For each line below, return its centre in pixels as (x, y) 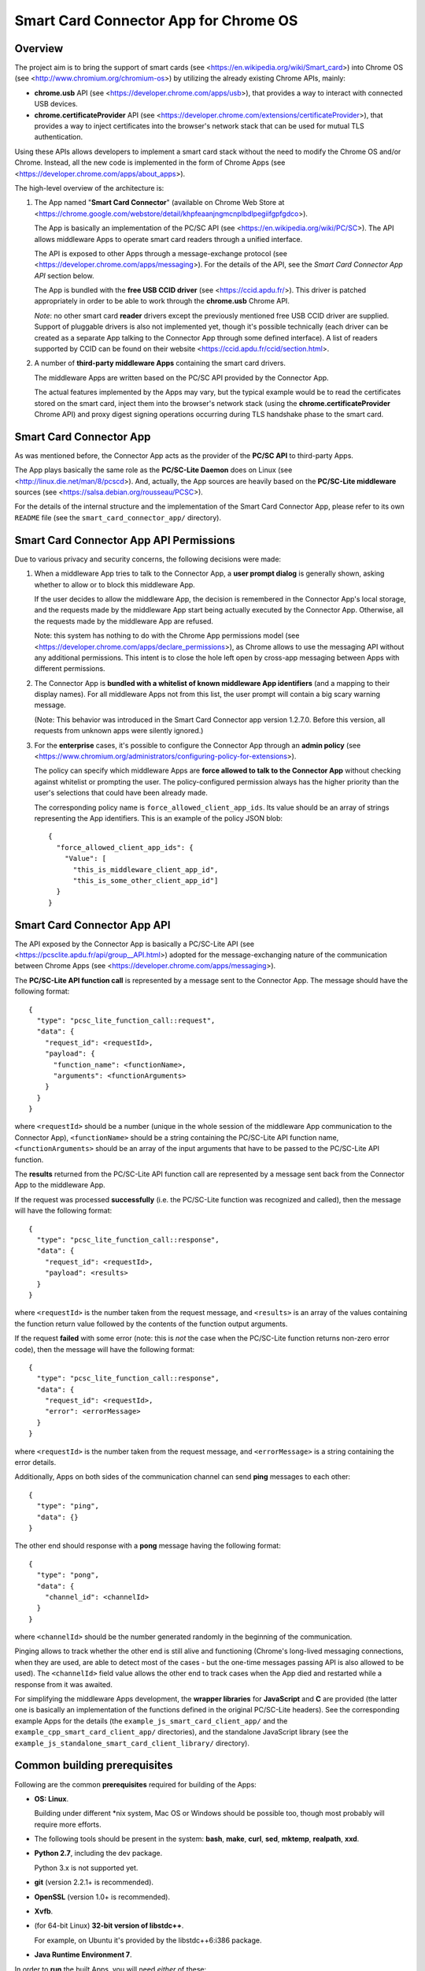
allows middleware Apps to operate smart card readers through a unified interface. (168, 239)
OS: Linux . (52, 1798)
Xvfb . (44, 1911)
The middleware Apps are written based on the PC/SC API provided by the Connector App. (182, 378)
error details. (35, 1462)
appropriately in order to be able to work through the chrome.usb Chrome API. (162, 301)
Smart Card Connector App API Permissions (125, 540)
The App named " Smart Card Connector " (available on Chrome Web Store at (159, 203)
